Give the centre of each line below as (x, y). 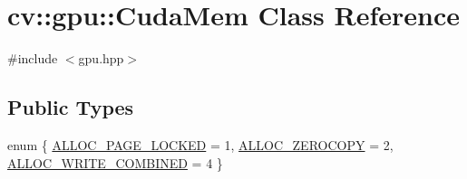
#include (33, 58)
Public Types (71, 107)
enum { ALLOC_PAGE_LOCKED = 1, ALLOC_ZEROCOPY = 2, (200, 144)
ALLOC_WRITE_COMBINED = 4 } (115, 162)
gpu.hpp (101, 58)
